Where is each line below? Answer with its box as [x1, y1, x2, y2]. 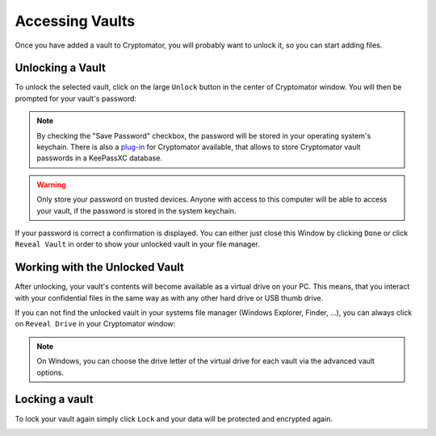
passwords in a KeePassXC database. [36, 153, 163, 163]
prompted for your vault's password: [15, 93, 137, 103]
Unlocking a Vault [15, 61, 107, 75]
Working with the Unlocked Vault [15, 260, 185, 274]
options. [36, 367, 65, 377]
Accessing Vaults [15, 12, 136, 30]
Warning [36, 180, 66, 189]
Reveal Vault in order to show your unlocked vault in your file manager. [15, 239, 260, 249]
